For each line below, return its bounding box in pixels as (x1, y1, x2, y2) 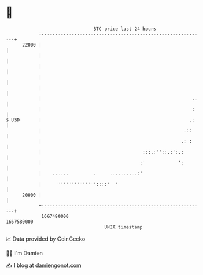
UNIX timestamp (104, 224, 143, 230)
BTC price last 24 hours (93, 26, 157, 32)
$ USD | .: (6, 116, 195, 123)
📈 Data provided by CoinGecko (6, 235, 86, 243)
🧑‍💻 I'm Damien (6, 249, 43, 257)
